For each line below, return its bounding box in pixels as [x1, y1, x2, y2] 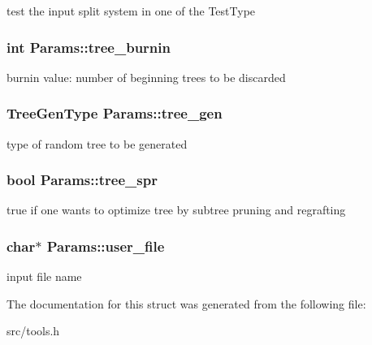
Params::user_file [46, 235, 165, 256]
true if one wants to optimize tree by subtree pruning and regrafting [6, 201, 346, 218]
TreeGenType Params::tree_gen [6, 103, 223, 123]
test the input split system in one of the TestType [6, 2, 256, 19]
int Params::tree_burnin [6, 37, 171, 57]
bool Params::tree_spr [6, 170, 158, 190]
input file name [6, 268, 82, 285]
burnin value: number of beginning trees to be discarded [6, 68, 286, 85]
